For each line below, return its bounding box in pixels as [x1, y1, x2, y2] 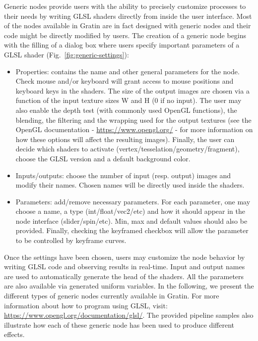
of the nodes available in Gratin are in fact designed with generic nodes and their [4, 20, 251, 31]
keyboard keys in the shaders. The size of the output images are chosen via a [15, 85, 250, 96]
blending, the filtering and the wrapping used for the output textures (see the [15, 114, 252, 125]
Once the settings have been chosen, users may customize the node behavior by [4, 251, 245, 262]
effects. [4, 329, 25, 340]
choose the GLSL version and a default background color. [15, 153, 191, 163]
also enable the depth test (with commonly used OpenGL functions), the [15, 104, 237, 115]
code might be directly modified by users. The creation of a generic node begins [4, 30, 247, 40]
